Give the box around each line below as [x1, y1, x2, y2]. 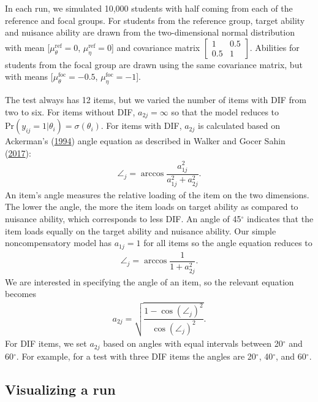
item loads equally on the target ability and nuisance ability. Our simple [5, 224, 276, 237]
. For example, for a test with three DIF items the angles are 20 [16, 349, 256, 362]
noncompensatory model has [5, 236, 112, 249]
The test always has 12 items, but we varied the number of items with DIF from [5, 93, 306, 106]
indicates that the [246, 212, 314, 225]
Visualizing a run [5, 379, 116, 398]
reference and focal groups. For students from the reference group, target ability [5, 14, 305, 26]
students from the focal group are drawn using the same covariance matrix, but [5, 58, 303, 71]
